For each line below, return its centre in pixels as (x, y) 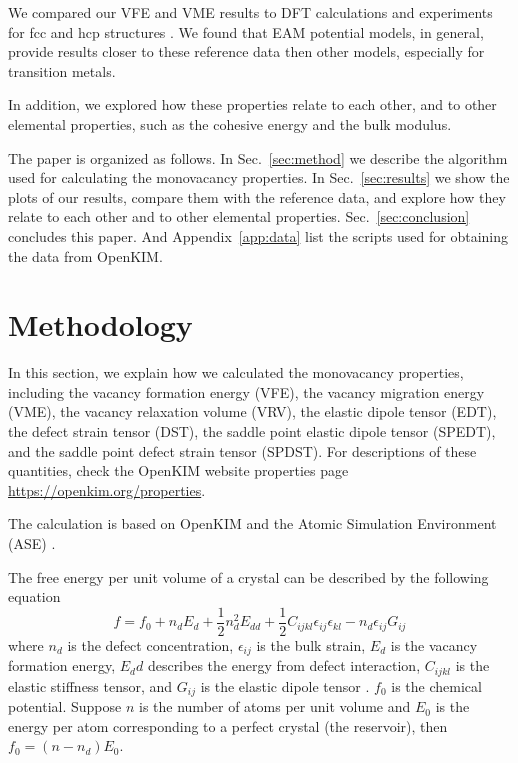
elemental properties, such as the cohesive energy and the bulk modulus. (230, 123)
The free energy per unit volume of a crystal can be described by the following (248, 576)
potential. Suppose (65, 706)
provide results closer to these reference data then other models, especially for (246, 51)
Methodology (100, 324)
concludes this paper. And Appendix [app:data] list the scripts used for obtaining (258, 235)
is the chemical (436, 685)
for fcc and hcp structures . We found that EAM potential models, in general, (246, 31)
